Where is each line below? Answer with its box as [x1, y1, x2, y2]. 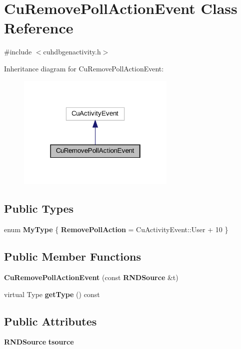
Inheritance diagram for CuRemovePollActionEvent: [4, 63, 164, 73]
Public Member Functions [4, 249, 141, 264]
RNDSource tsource [4, 337, 74, 347]
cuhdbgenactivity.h [43, 46, 101, 57]
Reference [4, 17, 73, 38]
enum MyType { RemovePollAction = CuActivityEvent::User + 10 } [4, 224, 228, 235]
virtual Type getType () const [4, 289, 100, 299]
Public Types [4, 201, 74, 216]
